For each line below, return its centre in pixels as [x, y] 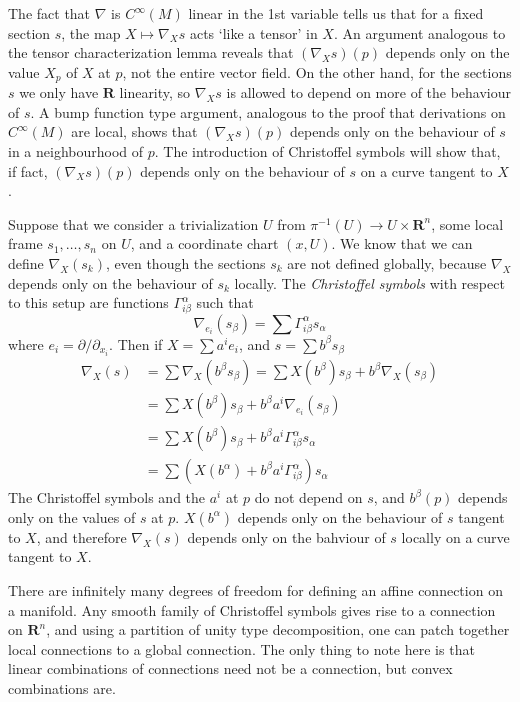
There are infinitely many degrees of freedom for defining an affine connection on [255, 589]
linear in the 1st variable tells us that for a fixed [336, 13]
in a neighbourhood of [76, 151]
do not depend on [308, 497]
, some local [467, 223]
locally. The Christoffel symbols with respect [369, 282]
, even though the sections [185, 262]
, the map [91, 32]
